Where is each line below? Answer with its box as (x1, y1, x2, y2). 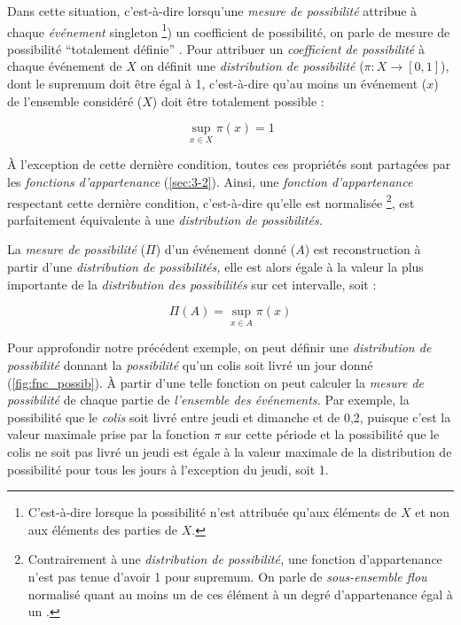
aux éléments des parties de (27, 520, 178, 538)
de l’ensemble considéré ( (7, 91, 143, 110)
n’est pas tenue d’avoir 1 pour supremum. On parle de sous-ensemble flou (27, 567, 427, 585)
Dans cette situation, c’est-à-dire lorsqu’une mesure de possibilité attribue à (7, 2, 418, 19)
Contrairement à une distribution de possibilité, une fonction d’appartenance (27, 550, 442, 568)
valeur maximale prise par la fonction (7, 425, 210, 444)
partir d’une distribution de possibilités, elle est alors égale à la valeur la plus (7, 258, 424, 276)
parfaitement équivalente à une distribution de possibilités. (7, 210, 323, 228)
